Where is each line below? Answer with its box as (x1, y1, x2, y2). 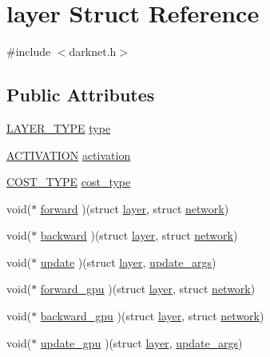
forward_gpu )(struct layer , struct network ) (40, 280, 256, 297)
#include (6, 43, 51, 60)
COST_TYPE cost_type (6, 173, 131, 190)
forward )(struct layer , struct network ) (40, 200, 229, 216)
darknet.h (69, 43, 117, 60)
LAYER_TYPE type (6, 119, 111, 136)
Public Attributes (6, 82, 155, 107)
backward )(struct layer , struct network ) (40, 227, 238, 244)
